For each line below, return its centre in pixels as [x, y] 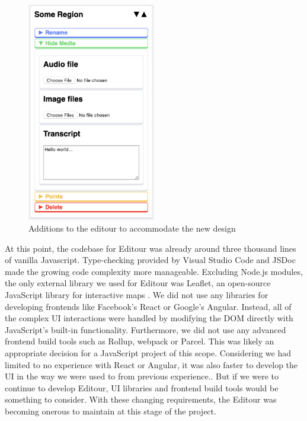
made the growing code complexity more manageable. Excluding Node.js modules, [154, 271]
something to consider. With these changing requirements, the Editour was [141, 399]
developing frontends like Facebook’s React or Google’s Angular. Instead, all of [148, 306]
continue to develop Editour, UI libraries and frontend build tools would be [142, 387]
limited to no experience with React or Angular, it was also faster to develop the [151, 364]
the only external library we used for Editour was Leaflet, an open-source [138, 283]
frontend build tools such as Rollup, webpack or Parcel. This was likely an [140, 341]
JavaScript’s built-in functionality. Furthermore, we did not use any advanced [145, 329]
